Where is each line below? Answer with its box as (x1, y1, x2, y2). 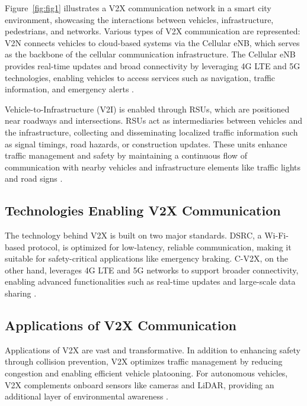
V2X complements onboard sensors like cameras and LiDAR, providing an (5, 378, 274, 391)
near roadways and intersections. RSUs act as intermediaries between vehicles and (5, 114, 303, 127)
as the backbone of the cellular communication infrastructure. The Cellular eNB (5, 48, 296, 60)
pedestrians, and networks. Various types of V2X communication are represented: (5, 25, 300, 37)
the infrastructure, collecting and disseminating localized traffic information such (5, 125, 298, 138)
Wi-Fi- (264, 229, 289, 241)
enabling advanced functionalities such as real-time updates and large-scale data (5, 275, 296, 288)
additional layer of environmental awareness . (5, 390, 169, 402)
